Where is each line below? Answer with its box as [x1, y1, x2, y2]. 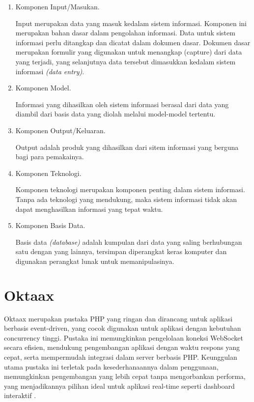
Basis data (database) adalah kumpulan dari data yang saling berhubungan [15, 236, 242, 247]
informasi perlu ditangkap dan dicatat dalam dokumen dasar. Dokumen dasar [15, 37, 251, 47]
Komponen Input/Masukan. [15, 1, 100, 11]
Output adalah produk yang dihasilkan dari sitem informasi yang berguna [15, 142, 239, 152]
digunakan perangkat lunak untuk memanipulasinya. [15, 256, 174, 266]
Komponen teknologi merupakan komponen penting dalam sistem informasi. [15, 184, 245, 195]
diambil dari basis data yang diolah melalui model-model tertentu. [15, 109, 216, 119]
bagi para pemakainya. [15, 151, 84, 162]
